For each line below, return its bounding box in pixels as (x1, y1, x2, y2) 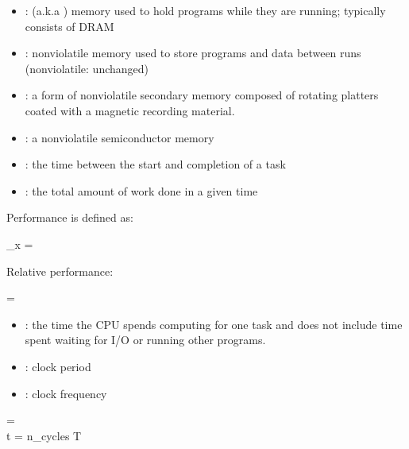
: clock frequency (25, 385, 107, 401)
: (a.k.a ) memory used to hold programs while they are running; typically (25, 2, 386, 18)
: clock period (25, 358, 91, 374)
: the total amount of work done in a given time (25, 182, 258, 199)
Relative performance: (6, 262, 114, 279)
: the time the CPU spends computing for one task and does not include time (25, 315, 403, 332)
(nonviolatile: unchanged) (25, 60, 149, 76)
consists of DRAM (25, 17, 114, 34)
